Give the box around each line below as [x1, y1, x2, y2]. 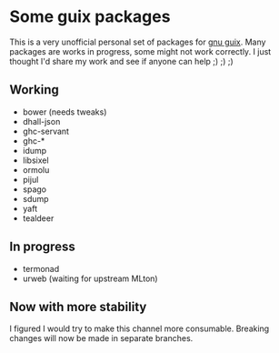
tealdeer [22, 212, 55, 224]
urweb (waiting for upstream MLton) [22, 273, 158, 284]
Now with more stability [9, 298, 147, 315]
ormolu [22, 164, 50, 175]
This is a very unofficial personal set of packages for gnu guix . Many [9, 36, 266, 47]
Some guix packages [9, 6, 171, 27]
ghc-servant [22, 126, 70, 136]
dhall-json [22, 116, 61, 126]
